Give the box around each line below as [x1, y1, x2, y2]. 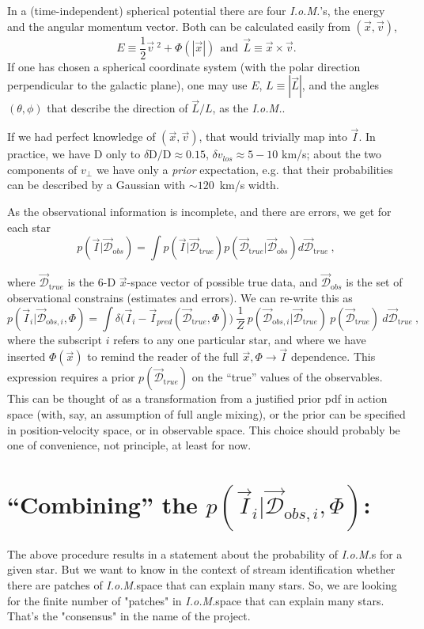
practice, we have [7, 146, 91, 162]
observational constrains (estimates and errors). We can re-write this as [7, 290, 353, 306]
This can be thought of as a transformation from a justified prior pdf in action [7, 390, 388, 407]
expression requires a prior [7, 369, 135, 385]
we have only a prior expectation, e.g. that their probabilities [96, 161, 393, 177]
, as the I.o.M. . [212, 100, 286, 116]
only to [106, 146, 141, 162]
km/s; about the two [282, 146, 382, 162]
